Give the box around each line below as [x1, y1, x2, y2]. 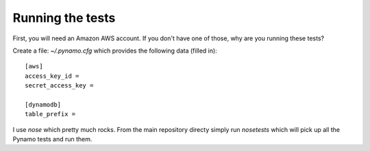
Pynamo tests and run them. [12, 135, 92, 143]
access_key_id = [25, 72, 79, 80]
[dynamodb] [25, 100, 62, 109]
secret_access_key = [25, 82, 94, 90]
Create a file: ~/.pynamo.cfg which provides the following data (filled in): [12, 46, 217, 55]
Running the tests [12, 10, 116, 25]
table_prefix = [25, 110, 76, 118]
